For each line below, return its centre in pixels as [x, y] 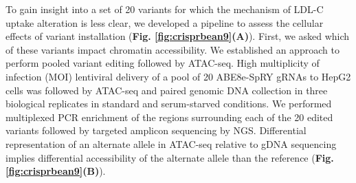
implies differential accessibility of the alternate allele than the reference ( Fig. [170, 157]
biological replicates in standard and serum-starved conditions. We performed [169, 104]
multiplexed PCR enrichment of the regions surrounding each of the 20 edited [169, 117]
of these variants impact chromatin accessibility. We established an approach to [173, 49]
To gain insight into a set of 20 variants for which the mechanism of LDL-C [165, 9]
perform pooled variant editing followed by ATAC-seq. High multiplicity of [163, 63]
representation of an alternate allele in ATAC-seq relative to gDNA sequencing [171, 143]
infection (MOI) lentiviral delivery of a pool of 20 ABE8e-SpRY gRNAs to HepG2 [178, 76]
